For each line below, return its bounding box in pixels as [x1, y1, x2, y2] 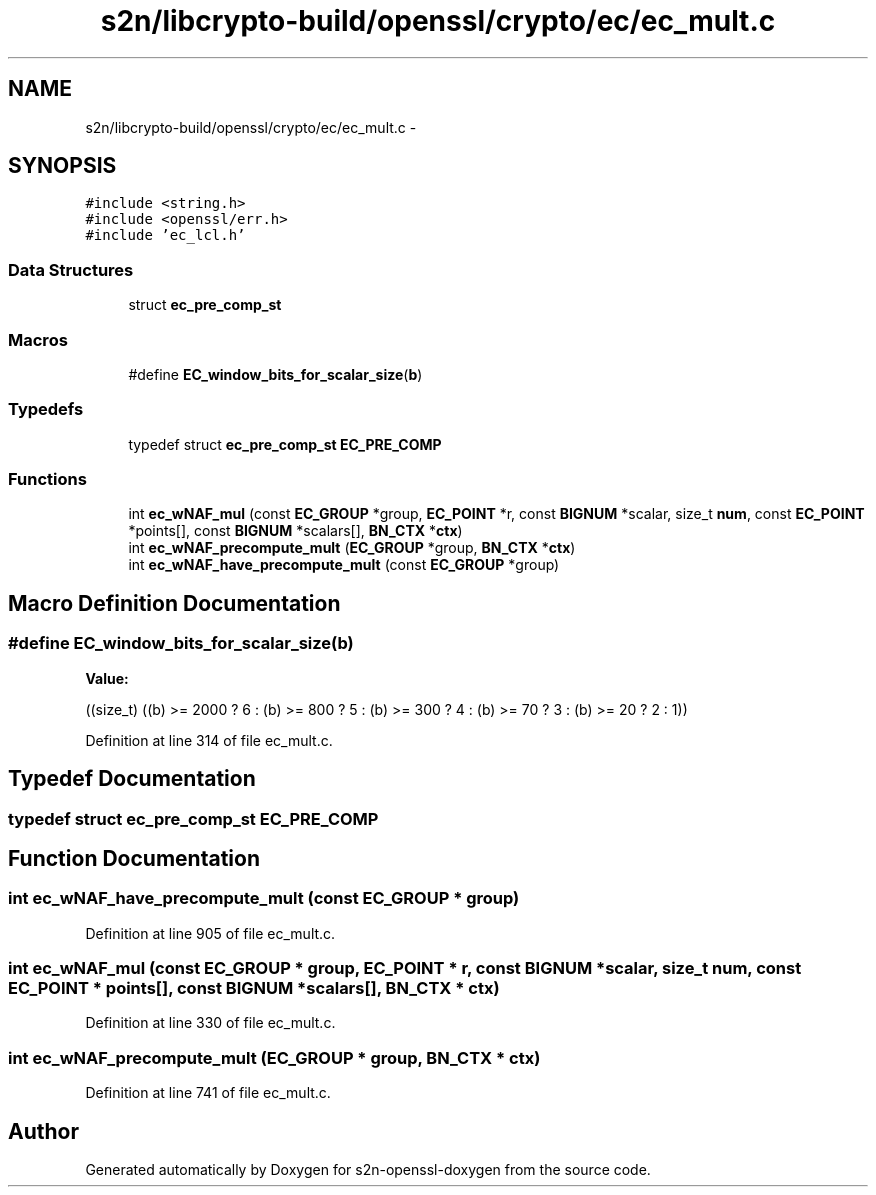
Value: [85, 669, 129, 687]
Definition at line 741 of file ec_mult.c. [85, 1084, 331, 1102]
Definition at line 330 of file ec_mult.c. [85, 1014, 336, 1032]
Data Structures [8, 259, 134, 280]
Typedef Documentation [8, 766, 256, 792]
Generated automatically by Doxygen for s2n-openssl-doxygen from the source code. [85, 1161, 651, 1179]
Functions [8, 469, 87, 490]
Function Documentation [8, 845, 260, 871]
